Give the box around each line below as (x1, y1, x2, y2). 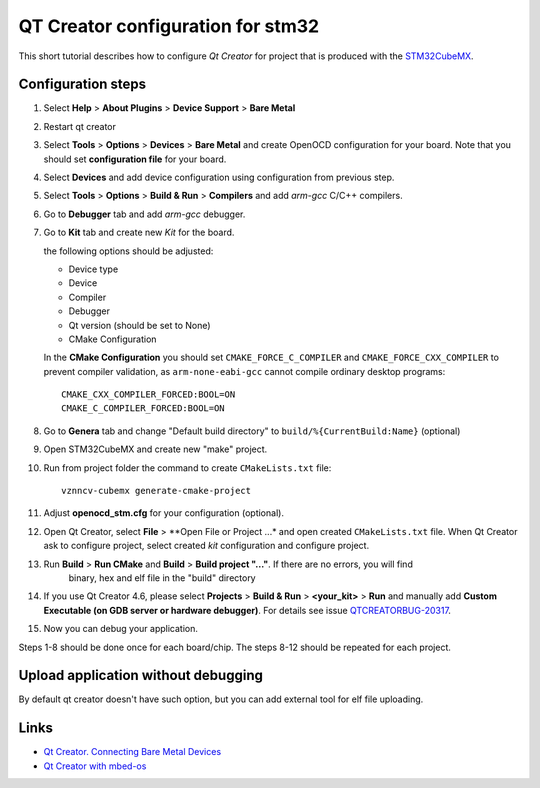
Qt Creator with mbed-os (43, 760, 147, 772)
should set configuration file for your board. (43, 153, 227, 165)
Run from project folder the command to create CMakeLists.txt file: (43, 461, 332, 474)
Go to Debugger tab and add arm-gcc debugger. (43, 208, 246, 220)
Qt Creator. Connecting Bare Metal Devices (43, 746, 222, 758)
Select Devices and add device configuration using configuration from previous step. (43, 171, 395, 184)
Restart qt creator (43, 120, 117, 132)
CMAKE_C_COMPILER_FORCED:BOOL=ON (61, 403, 225, 414)
